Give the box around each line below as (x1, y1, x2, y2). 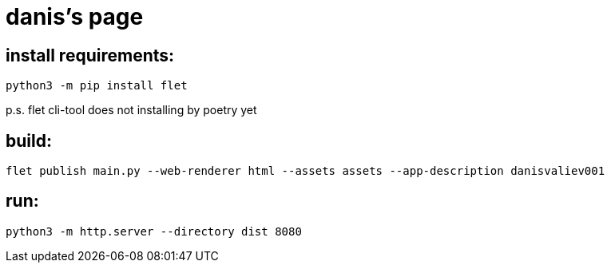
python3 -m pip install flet (6, 79, 188, 93)
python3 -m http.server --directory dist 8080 (6, 224, 302, 238)
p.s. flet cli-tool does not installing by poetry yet (6, 103, 257, 117)
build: (6, 130, 52, 151)
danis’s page (6, 3, 144, 30)
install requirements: (6, 45, 175, 65)
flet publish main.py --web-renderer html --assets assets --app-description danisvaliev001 (6, 164, 605, 178)
